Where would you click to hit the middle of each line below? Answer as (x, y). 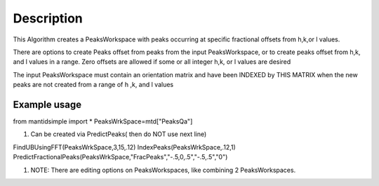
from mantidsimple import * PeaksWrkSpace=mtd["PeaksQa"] (103, 121)
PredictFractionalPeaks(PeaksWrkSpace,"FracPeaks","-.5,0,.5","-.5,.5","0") (120, 157)
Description (48, 18)
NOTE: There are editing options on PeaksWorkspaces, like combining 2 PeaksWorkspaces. (163, 170)
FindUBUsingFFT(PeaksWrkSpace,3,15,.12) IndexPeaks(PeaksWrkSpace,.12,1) (125, 147)
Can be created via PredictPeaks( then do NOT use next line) (119, 134)
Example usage (47, 104)
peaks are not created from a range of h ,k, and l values (93, 85)
